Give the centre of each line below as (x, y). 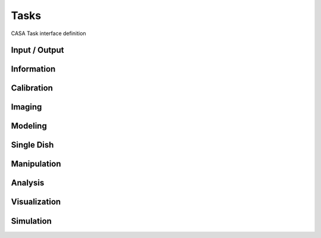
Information (33, 69)
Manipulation (36, 164)
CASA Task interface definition (48, 33)
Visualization (36, 202)
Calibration (32, 88)
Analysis (28, 183)
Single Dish (32, 145)
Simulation (31, 221)
